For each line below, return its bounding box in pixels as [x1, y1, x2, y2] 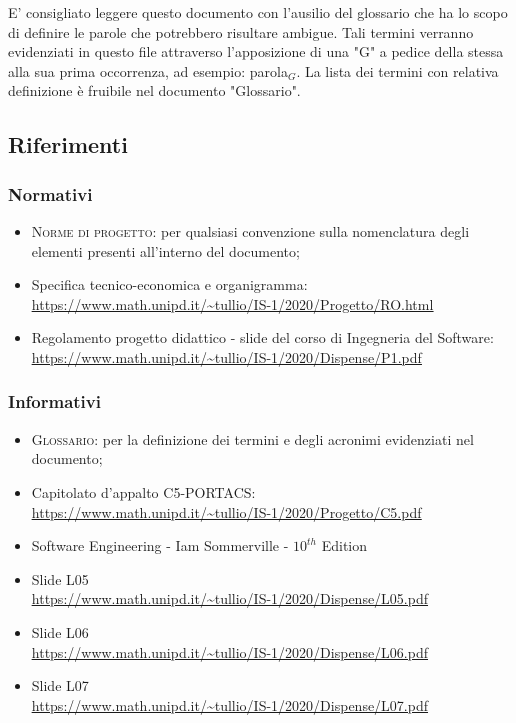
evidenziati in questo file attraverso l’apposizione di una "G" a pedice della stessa [8, 41, 504, 62]
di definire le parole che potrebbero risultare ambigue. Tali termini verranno [8, 21, 474, 42]
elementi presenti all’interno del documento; [31, 240, 300, 261]
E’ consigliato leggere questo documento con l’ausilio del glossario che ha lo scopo [8, 2, 508, 22]
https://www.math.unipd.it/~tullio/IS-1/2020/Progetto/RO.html [31, 293, 434, 314]
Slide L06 [31, 621, 89, 642]
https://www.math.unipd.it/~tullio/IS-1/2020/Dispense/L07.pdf [31, 694, 429, 715]
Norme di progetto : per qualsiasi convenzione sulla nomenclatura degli [31, 220, 470, 241]
